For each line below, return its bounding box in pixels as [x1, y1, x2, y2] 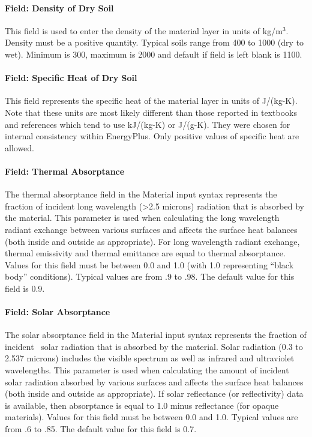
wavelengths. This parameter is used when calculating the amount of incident [5, 364, 289, 376]
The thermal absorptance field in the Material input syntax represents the [5, 188, 277, 200]
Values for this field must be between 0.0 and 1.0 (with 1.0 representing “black [5, 258, 294, 271]
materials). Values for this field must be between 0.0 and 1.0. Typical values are [5, 411, 298, 423]
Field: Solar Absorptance [5, 306, 110, 318]
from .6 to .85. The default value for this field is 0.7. [5, 423, 197, 435]
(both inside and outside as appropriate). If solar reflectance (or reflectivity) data [5, 387, 304, 400]
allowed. [5, 141, 34, 154]
